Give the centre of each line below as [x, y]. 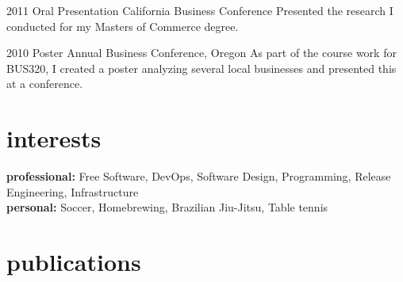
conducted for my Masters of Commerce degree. [123, 26]
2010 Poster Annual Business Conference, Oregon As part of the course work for [201, 53]
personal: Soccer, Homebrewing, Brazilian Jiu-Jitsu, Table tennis [167, 207]
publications [74, 262]
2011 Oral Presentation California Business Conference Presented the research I [200, 10]
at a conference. [45, 84]
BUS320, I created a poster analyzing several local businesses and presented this [201, 68]
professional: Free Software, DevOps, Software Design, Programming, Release [199, 176]
